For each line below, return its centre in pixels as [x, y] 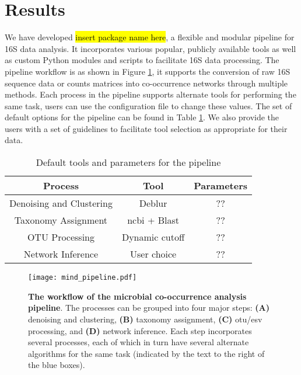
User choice [153, 254]
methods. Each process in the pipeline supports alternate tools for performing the [150, 94]
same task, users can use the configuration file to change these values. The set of [148, 105]
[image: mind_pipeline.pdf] [83, 278]
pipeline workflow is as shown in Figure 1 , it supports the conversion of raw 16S [148, 71]
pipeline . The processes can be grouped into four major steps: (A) [149, 308]
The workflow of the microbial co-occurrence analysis [137, 296]
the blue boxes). [57, 365]
